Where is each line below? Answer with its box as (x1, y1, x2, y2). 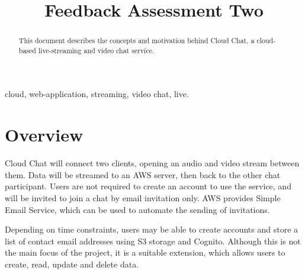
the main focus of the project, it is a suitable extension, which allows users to (5, 246, 285, 259)
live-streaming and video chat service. (38, 45, 155, 55)
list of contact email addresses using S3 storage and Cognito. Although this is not (5, 234, 301, 247)
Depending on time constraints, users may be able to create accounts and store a (5, 223, 298, 236)
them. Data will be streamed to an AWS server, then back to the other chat (5, 168, 281, 180)
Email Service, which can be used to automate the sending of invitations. (5, 203, 270, 215)
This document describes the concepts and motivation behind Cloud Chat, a (18, 36, 255, 46)
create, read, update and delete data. (5, 257, 139, 270)
